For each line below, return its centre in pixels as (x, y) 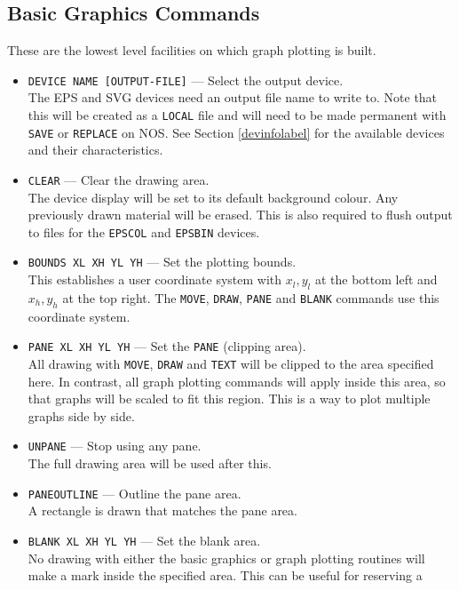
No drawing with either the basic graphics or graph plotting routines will (226, 558)
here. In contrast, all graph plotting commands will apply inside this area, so (237, 381)
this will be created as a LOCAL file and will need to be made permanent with (237, 115)
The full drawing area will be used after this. (150, 463)
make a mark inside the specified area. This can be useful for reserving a (225, 575)
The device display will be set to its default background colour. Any (213, 197)
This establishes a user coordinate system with (155, 279)
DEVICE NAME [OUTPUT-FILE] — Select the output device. (186, 80)
